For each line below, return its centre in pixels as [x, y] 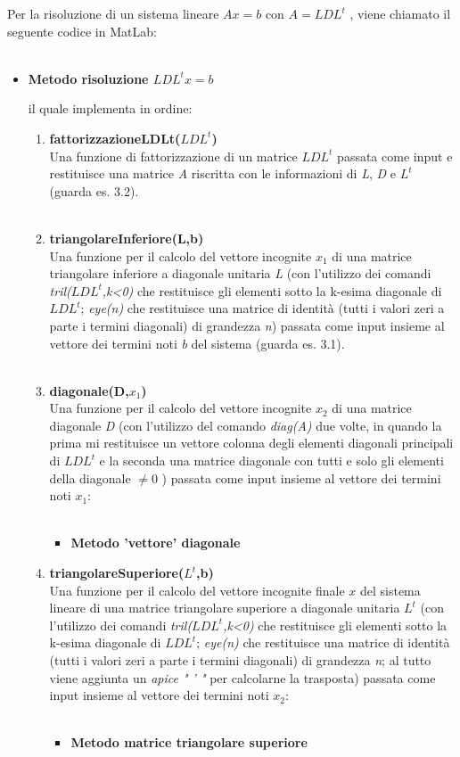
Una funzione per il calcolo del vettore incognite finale [197, 590]
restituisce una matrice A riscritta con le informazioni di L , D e [222, 173]
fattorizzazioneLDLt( [115, 138]
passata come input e [395, 156]
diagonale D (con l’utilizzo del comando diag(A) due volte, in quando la [246, 425]
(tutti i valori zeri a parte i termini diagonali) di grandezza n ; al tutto [240, 660]
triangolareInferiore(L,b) [127, 238]
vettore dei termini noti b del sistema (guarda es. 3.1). [197, 343]
